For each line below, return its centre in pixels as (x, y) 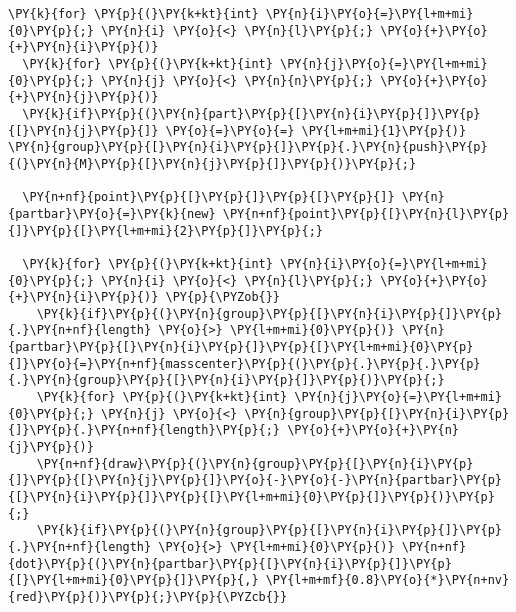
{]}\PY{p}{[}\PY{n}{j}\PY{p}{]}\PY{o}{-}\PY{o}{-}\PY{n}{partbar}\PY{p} (255, 480)
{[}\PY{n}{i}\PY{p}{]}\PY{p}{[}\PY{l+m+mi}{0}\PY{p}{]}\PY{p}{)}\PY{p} (251, 497)
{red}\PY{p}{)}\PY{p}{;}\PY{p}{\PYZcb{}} (148, 596)
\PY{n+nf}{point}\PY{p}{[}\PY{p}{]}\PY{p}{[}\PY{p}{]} (208, 197)
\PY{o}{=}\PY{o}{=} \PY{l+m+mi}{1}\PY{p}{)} (316, 130)
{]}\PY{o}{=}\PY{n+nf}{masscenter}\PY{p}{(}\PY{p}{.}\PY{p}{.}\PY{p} (244, 363)
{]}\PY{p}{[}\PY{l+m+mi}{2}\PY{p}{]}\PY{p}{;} (165, 230)
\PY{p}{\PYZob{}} (223, 297)
